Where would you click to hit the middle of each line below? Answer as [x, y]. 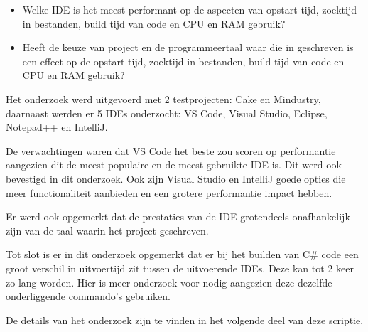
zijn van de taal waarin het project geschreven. [107, 230]
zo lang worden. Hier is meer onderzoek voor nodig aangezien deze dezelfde [169, 282]
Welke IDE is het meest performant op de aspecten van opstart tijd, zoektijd [189, 9]
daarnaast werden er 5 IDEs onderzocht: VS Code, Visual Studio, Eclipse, [167, 113]
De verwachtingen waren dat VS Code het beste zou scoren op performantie [171, 150]
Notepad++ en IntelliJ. [57, 127]
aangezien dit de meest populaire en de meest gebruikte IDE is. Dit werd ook [174, 165]
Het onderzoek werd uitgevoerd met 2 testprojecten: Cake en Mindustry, [163, 98]
